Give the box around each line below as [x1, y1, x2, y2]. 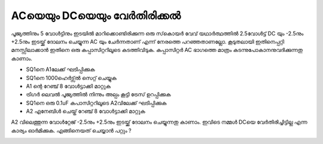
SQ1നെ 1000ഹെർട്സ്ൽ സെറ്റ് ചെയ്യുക [26, 74, 117, 81]
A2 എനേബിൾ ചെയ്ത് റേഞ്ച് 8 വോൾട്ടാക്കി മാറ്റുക [26, 108, 146, 115]
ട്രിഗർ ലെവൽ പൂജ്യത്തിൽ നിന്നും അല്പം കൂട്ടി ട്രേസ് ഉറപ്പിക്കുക [26, 91, 171, 98]
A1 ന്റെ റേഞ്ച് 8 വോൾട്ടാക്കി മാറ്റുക [26, 82, 111, 90]
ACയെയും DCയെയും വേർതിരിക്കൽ [11, 9, 181, 22]
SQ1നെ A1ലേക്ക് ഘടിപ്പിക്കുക [26, 66, 95, 73]
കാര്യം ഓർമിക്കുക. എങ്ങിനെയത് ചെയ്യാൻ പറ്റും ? [11, 127, 132, 134]
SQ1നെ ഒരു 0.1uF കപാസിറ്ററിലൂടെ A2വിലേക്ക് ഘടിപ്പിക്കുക [26, 99, 167, 106]
